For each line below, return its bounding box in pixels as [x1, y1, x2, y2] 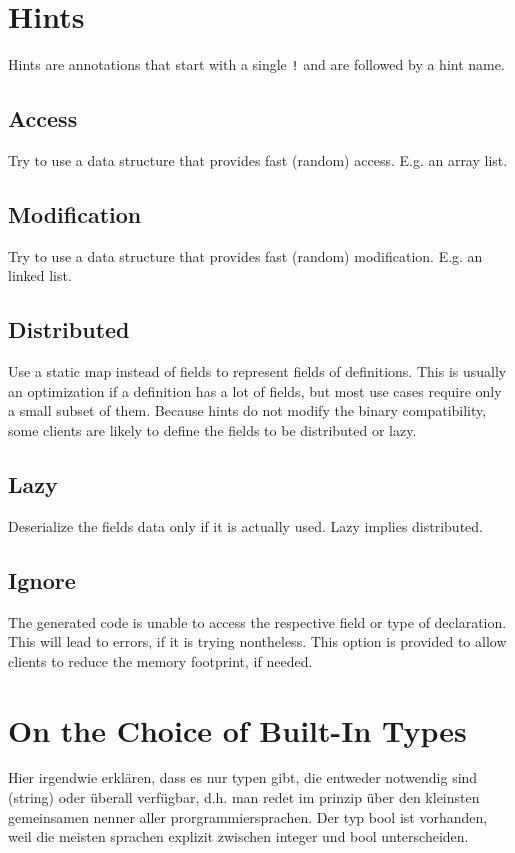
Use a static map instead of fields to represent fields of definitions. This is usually [8, 361, 507, 382]
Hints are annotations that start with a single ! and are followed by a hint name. [8, 54, 505, 75]
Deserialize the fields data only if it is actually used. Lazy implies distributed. [8, 515, 483, 536]
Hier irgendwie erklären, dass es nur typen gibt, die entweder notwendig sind [8, 767, 478, 788]
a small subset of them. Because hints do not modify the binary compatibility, [8, 400, 487, 421]
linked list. [8, 265, 72, 286]
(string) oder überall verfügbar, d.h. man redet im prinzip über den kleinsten [8, 787, 480, 808]
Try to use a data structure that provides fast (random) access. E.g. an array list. [8, 149, 508, 170]
